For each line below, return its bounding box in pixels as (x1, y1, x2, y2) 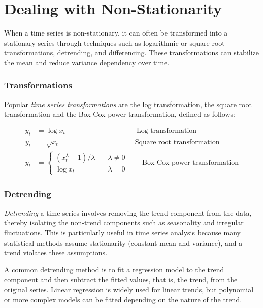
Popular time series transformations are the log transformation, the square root (4, 98, 252, 109)
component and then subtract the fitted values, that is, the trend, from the (4, 274, 238, 285)
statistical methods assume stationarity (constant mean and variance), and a (4, 237, 243, 248)
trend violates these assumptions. (4, 247, 108, 258)
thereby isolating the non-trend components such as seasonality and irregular (4, 217, 244, 228)
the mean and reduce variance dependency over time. (4, 57, 170, 67)
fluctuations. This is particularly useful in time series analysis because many (4, 227, 241, 237)
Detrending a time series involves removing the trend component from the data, (4, 207, 252, 218)
